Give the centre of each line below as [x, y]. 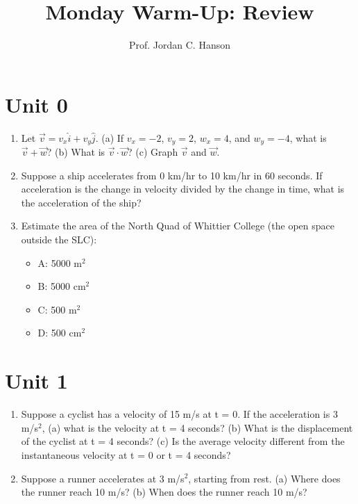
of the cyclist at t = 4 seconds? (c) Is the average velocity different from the [183, 441]
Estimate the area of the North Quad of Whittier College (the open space [178, 226]
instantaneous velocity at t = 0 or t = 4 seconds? [126, 454]
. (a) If [110, 137]
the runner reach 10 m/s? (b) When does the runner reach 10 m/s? [164, 492]
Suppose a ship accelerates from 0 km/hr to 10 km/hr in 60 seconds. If [172, 175]
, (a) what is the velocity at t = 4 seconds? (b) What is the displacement [197, 427]
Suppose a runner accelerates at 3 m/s [103, 478]
